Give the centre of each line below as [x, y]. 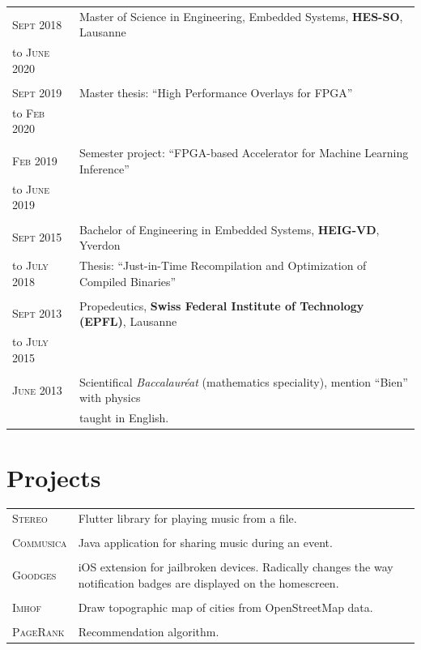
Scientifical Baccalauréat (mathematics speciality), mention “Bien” [243, 381]
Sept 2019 [37, 92]
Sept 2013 [37, 313]
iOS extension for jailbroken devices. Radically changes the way [236, 567]
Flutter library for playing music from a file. [187, 518]
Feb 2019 [35, 161]
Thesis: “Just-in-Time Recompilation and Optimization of [223, 265]
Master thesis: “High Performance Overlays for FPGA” [216, 92]
